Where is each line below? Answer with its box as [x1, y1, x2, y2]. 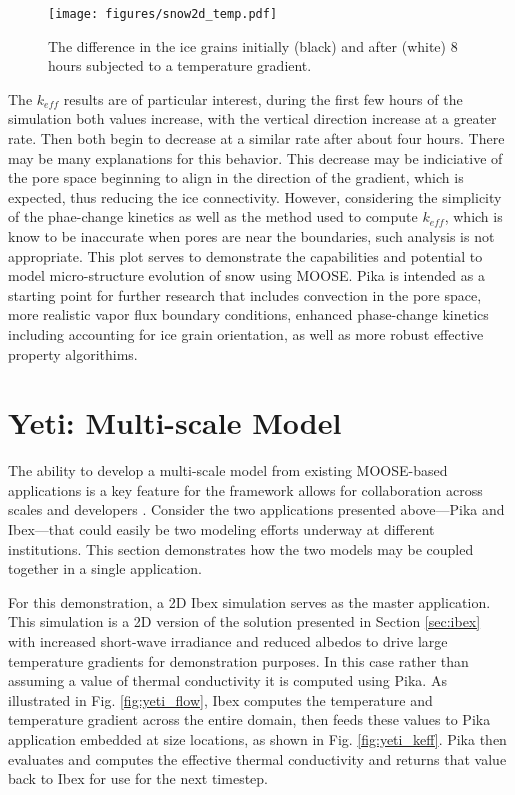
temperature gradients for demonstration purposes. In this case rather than [8, 650, 469, 671]
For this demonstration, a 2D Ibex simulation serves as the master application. [8, 591, 491, 612]
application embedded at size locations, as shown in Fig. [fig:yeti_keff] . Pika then [8, 729, 507, 749]
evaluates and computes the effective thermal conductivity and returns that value [8, 748, 507, 769]
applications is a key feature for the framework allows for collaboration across [8, 479, 483, 500]
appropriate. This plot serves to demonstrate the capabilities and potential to [8, 245, 483, 266]
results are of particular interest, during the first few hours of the [63, 88, 463, 109]
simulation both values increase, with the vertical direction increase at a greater [8, 108, 497, 129]
